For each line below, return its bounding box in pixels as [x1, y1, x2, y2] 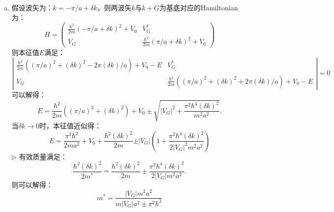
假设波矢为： [11, 2, 53, 12]
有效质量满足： [19, 151, 67, 161]
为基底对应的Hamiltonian [159, 2, 238, 12]
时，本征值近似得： [39, 121, 102, 131]
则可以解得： [11, 179, 53, 189]
